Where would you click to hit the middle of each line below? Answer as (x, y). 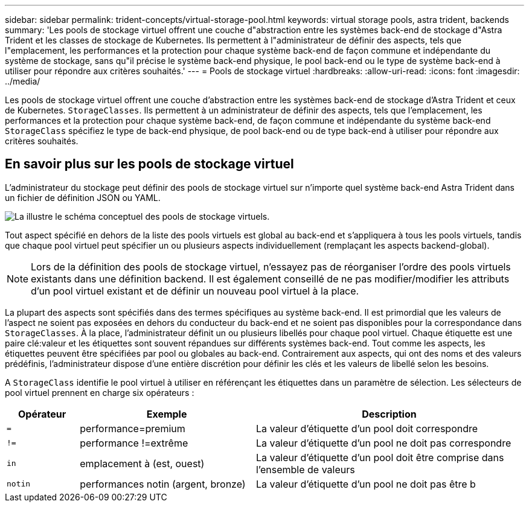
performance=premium (133, 428)
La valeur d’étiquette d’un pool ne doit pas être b (366, 484)
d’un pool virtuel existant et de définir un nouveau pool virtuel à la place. (195, 291)
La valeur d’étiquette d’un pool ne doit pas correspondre (383, 443)
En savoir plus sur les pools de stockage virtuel (149, 164)
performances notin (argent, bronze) (163, 484)
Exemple (167, 414)
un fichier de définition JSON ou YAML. (83, 197)
